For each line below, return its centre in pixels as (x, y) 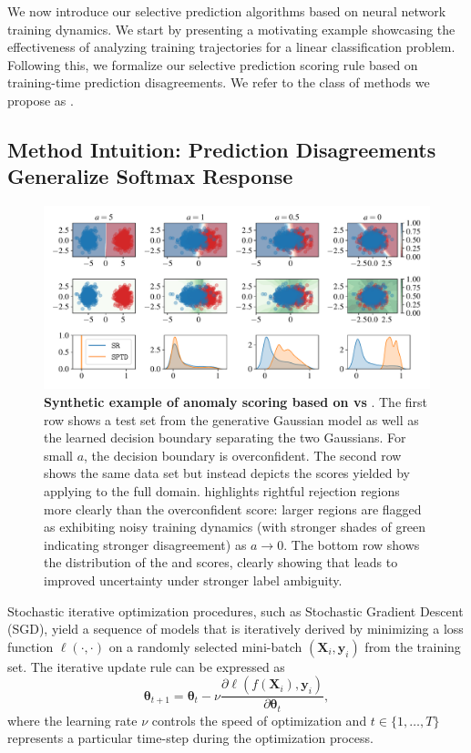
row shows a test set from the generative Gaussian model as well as (231, 419)
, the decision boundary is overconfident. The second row (243, 455)
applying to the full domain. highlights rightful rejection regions (222, 490)
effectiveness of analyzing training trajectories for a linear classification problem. (231, 47)
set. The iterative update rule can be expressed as (146, 666)
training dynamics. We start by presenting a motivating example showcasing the (231, 29)
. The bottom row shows (352, 544)
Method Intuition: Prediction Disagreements (222, 149)
